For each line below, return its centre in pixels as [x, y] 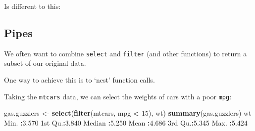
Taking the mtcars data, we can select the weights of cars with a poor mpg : [118, 96]
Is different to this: [32, 6]
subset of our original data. [45, 63]
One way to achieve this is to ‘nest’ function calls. [79, 80]
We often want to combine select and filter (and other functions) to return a [126, 53]
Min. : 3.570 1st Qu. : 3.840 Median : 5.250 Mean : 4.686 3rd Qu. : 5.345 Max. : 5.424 [126, 122]
